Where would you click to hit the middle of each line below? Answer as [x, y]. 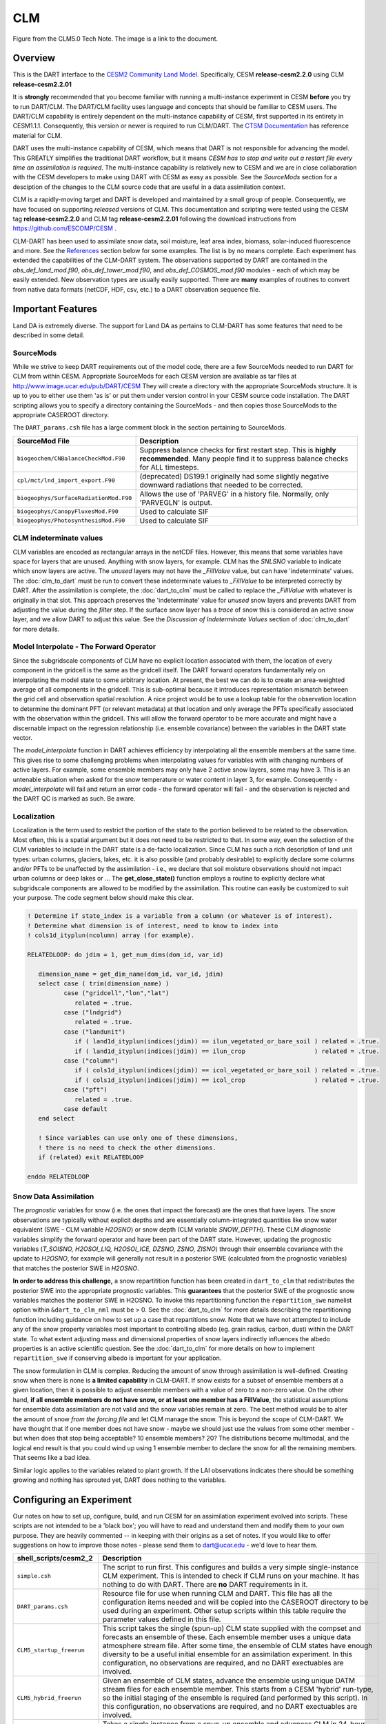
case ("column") [91, 1061]
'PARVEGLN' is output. [176, 502]
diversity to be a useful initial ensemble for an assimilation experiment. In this [227, 1654]
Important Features [55, 309]
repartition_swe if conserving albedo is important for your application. [117, 1358]
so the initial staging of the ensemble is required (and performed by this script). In [235, 1698]
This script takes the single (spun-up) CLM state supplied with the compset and [232, 1629]
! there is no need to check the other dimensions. [127, 1147]
